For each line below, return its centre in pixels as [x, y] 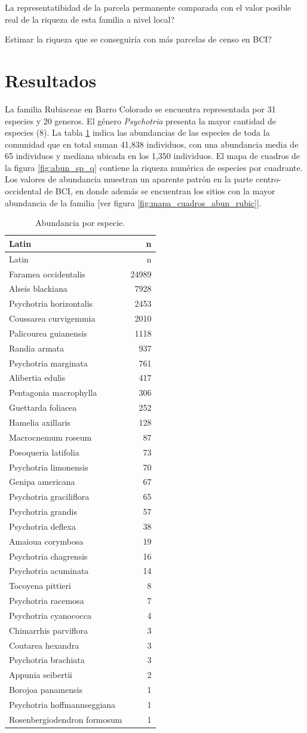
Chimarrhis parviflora [49, 630]
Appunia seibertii [41, 675]
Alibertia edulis [37, 378]
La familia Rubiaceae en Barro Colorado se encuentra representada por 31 [140, 109]
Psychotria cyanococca [50, 615]
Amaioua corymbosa [46, 541]
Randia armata [37, 348]
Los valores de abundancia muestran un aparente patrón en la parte [129, 179]
